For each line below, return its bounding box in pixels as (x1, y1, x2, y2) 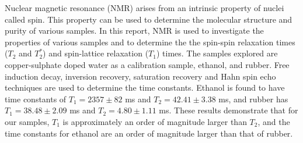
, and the (257, 115, 290, 127)
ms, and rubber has (218, 92, 288, 105)
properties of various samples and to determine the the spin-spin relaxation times (5, 35, 295, 48)
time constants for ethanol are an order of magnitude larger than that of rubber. (5, 127, 293, 139)
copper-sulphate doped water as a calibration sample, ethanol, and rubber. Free (5, 58, 290, 70)
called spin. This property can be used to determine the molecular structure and (5, 13, 292, 25)
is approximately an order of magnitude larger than (62, 115, 247, 127)
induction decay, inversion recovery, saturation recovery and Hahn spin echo (5, 70, 276, 82)
